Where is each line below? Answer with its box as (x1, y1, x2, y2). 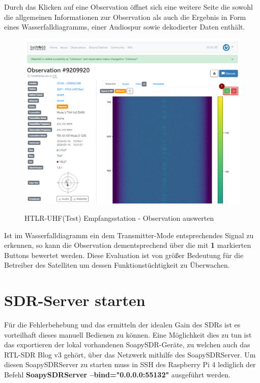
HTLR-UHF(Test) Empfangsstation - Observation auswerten (24, 212, 214, 223)
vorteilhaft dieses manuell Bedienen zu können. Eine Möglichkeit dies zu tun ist (4, 329, 252, 340)
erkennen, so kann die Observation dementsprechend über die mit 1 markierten (4, 240, 251, 250)
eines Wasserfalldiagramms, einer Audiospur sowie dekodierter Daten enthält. (4, 21, 245, 32)
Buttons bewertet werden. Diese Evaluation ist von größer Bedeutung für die (4, 249, 244, 260)
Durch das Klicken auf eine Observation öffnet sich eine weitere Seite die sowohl (4, 2, 253, 12)
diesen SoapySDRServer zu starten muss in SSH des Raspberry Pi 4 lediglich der (4, 359, 256, 370)
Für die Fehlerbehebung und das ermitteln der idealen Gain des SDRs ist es (4, 319, 241, 330)
